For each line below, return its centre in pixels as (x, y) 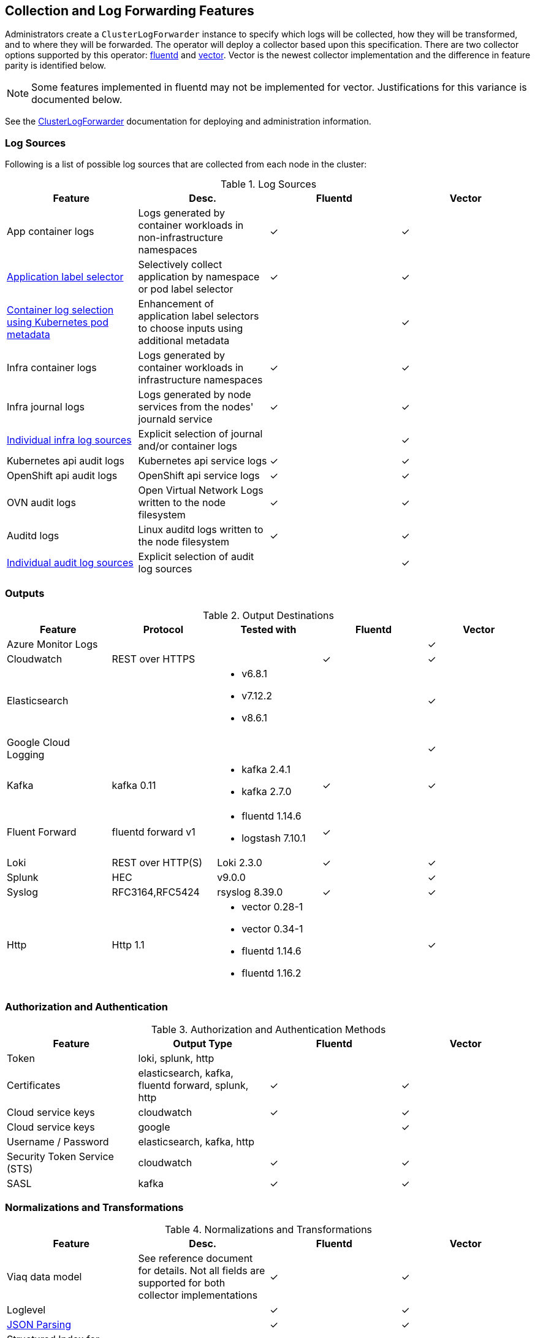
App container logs (51, 232)
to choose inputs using (191, 329)
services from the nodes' (196, 407)
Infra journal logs (46, 407)
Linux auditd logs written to (201, 530)
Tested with (268, 629)
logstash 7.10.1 (274, 838)
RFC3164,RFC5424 (156, 892)
